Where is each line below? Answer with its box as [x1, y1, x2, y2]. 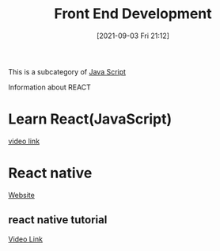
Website [8, 190, 36, 200]
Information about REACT [8, 82, 91, 92]
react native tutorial [8, 213, 108, 226]
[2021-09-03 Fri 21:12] [96, 31, 170, 40]
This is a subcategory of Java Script [8, 67, 127, 76]
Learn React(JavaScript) [8, 110, 173, 128]
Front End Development [54, 5, 212, 23]
